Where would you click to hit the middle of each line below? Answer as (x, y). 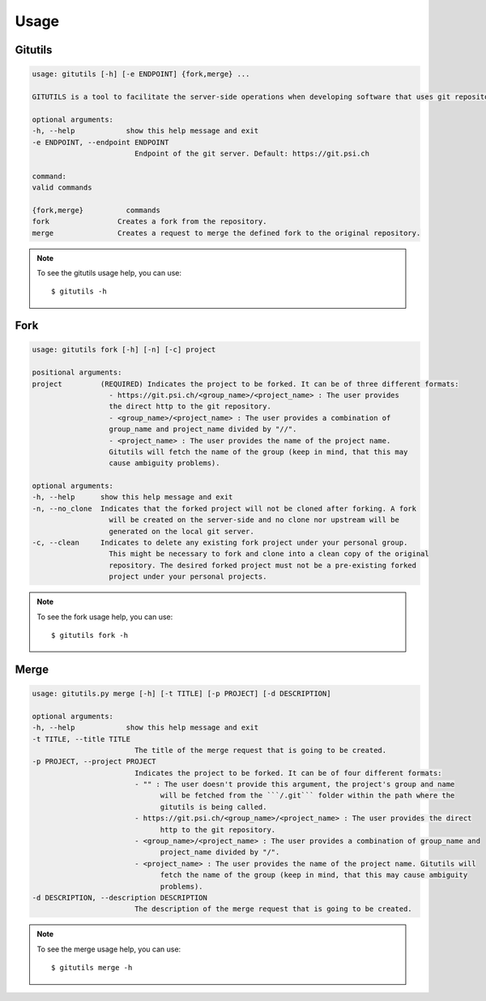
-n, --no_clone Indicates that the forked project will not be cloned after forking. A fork (224, 508)
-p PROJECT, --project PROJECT (94, 761)
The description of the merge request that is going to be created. (273, 909)
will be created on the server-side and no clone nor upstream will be (254, 520)
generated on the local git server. (181, 531)
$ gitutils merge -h (92, 968)
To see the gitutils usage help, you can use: (109, 273)
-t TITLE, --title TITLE (81, 739)
